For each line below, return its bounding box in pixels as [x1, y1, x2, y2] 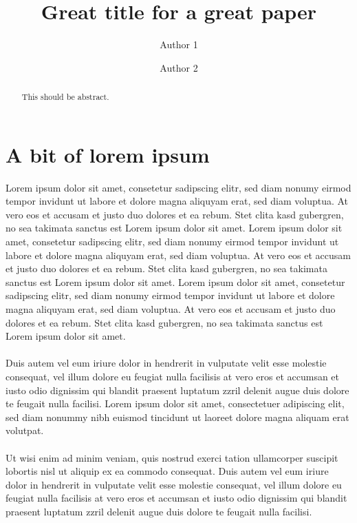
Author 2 [160, 60, 198, 74]
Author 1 [160, 37, 198, 52]
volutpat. [6, 423, 44, 438]
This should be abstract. [21, 91, 109, 103]
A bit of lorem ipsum [6, 140, 210, 168]
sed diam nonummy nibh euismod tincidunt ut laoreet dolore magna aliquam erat [6, 409, 349, 424]
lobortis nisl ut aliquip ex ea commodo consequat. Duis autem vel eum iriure [6, 464, 329, 478]
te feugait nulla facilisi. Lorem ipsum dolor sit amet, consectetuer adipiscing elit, [6, 396, 345, 411]
